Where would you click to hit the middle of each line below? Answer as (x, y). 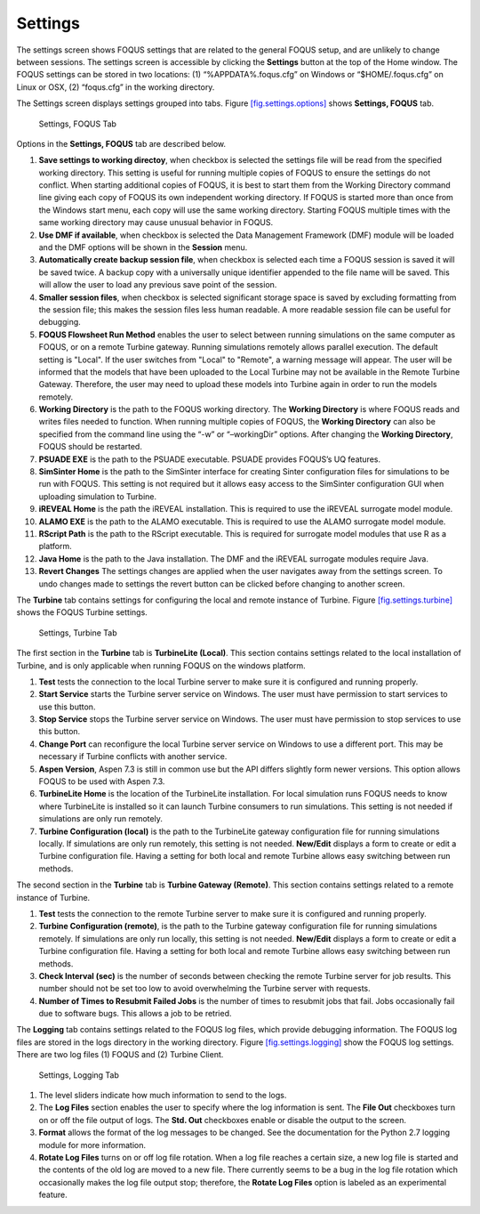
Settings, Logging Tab (79, 1075)
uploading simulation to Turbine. (98, 496)
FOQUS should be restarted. (90, 447)
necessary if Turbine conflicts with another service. (133, 757)
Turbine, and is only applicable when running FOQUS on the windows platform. (161, 665)
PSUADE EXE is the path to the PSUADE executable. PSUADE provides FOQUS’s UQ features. (210, 459)
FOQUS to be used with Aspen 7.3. (102, 781)
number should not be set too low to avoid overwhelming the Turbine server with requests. (204, 989)
